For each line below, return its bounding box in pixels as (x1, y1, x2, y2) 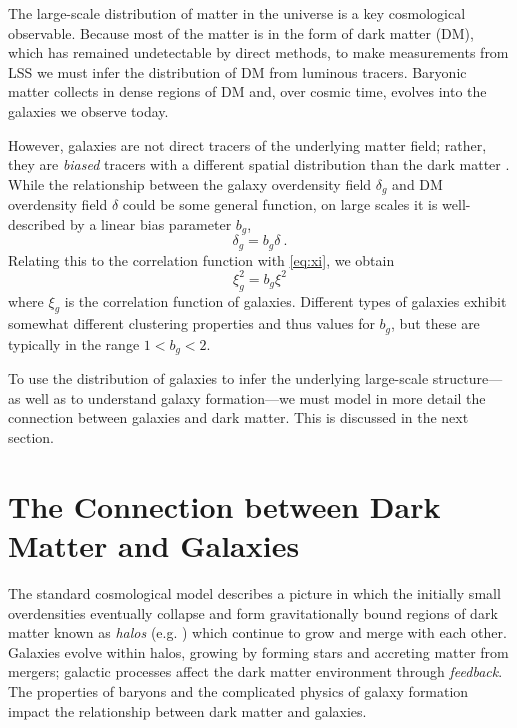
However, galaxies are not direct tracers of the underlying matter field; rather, (8, 134, 487, 155)
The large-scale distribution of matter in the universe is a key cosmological (8, 3, 466, 23)
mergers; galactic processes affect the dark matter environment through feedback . (8, 661, 503, 682)
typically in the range (8, 333, 140, 354)
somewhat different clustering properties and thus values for (8, 313, 375, 334)
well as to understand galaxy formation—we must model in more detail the (25, 387, 486, 408)
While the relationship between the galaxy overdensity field (8, 173, 372, 194)
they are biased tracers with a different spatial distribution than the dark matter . (8, 154, 510, 175)
